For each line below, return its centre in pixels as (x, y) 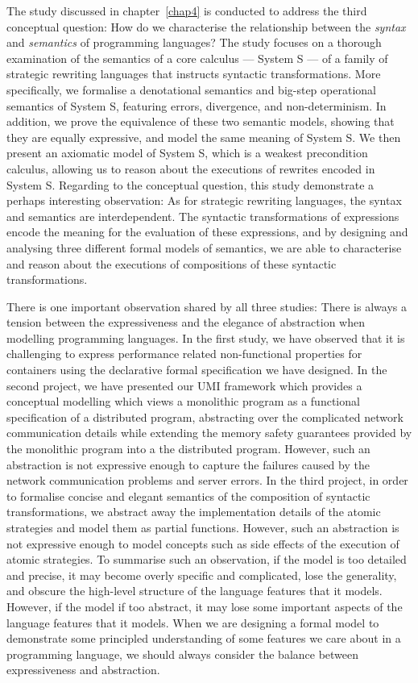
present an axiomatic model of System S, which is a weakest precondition (187, 153)
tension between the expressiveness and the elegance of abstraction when (186, 322)
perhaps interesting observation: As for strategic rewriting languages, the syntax (204, 200)
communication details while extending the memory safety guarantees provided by (209, 433)
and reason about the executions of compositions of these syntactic (172, 263)
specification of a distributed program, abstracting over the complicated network (205, 416)
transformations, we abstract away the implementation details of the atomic (194, 512)
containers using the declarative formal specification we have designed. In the (197, 370)
